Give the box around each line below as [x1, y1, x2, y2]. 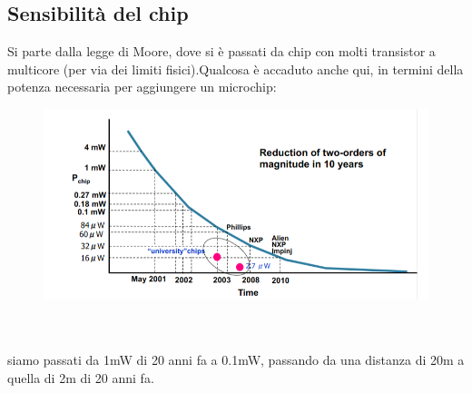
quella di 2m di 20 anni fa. [7, 368, 154, 387]
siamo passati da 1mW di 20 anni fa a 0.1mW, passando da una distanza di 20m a [7, 350, 465, 369]
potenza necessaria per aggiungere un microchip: [7, 77, 277, 96]
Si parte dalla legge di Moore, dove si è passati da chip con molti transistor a [7, 42, 436, 61]
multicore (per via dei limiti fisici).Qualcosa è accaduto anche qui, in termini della [7, 59, 464, 78]
